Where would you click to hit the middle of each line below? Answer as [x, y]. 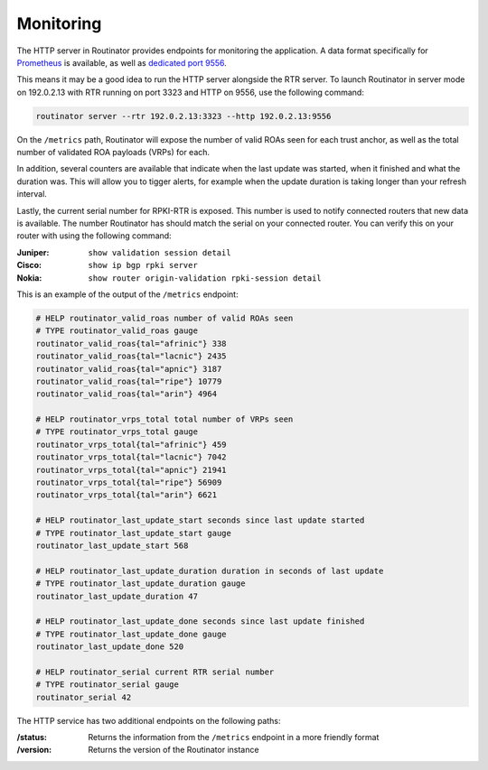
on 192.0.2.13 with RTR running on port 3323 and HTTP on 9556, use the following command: [191, 92]
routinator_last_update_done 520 [110, 647]
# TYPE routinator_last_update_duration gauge [141, 584]
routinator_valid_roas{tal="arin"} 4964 [126, 394]
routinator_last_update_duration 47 [117, 596]
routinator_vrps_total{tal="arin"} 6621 [126, 495]
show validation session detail [160, 252]
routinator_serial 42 [84, 697]
